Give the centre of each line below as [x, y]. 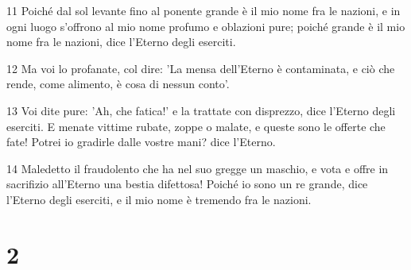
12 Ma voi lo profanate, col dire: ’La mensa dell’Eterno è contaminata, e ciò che [201, 68]
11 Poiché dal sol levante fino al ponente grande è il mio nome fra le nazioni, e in [204, 10]
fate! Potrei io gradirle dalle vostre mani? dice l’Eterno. [141, 142]
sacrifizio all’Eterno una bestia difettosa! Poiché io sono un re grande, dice [187, 184]
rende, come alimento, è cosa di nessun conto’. [118, 84]
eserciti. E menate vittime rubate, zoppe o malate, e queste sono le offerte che [196, 126]
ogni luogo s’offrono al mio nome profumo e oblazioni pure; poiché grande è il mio [206, 26]
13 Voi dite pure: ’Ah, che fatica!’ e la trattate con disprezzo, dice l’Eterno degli [201, 110]
